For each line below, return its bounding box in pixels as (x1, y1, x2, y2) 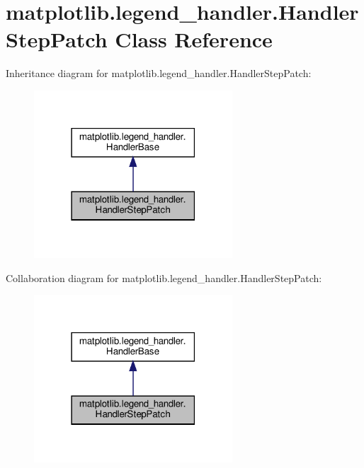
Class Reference (115, 25, 273, 54)
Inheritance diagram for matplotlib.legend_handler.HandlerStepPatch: (6, 66, 312, 81)
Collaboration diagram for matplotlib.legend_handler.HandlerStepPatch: (6, 270, 322, 285)
